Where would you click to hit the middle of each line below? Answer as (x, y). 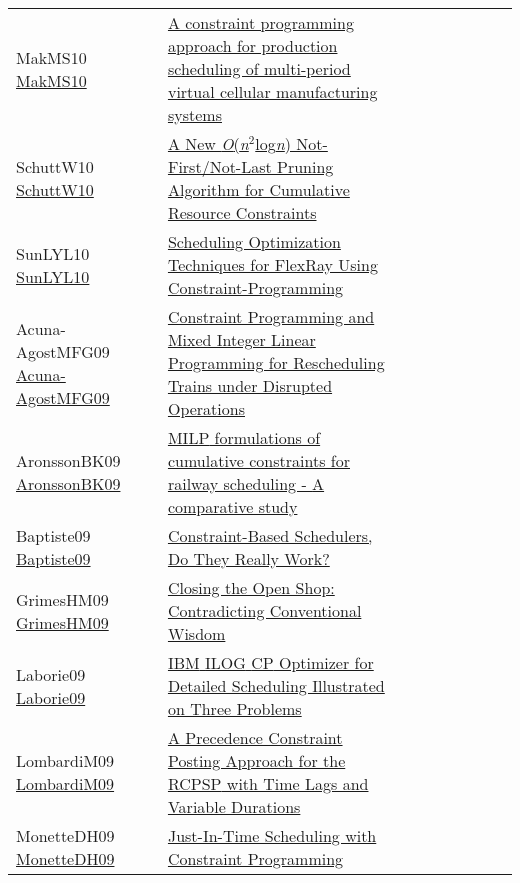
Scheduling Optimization (254, 241)
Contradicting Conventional (264, 610)
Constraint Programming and (271, 316)
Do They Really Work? (248, 558)
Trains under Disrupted (250, 385)
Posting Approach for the (256, 760)
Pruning (305, 166)
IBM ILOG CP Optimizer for (270, 662)
